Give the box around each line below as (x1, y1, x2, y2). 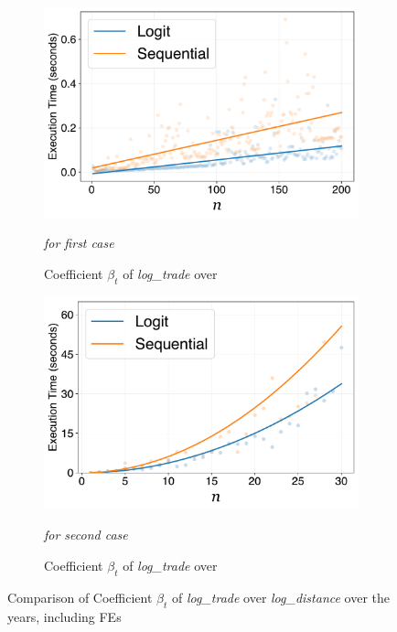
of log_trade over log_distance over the (171, 587, 391, 606)
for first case (44, 233, 114, 252)
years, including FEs (7, 606, 122, 626)
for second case (44, 525, 128, 544)
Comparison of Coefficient (7, 587, 153, 606)
